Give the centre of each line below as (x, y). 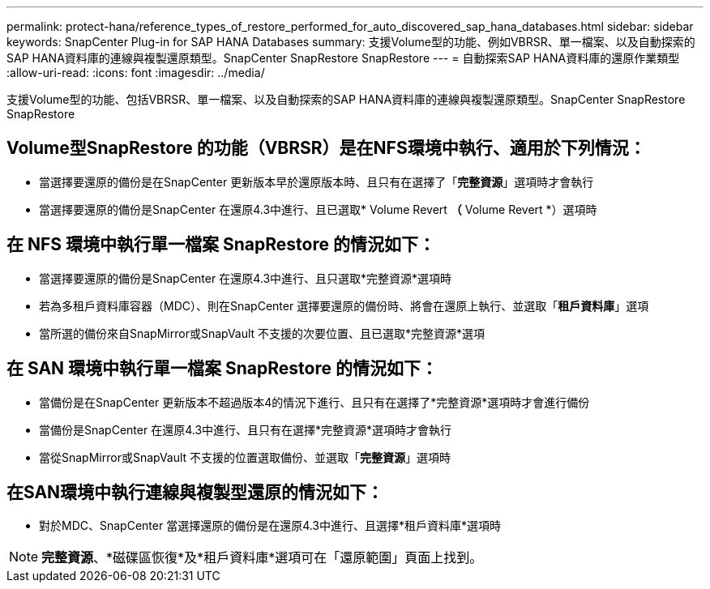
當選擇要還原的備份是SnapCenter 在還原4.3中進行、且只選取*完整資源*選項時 (246, 278)
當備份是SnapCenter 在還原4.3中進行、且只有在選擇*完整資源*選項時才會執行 (246, 429)
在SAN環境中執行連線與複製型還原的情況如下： (195, 492)
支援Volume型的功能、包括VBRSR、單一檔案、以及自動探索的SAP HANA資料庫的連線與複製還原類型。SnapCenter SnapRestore (346, 99)
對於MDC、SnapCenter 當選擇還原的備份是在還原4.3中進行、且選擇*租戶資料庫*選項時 (270, 526)
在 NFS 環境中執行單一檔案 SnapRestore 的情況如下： (221, 245)
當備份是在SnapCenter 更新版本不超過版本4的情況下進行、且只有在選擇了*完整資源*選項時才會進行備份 (314, 402)
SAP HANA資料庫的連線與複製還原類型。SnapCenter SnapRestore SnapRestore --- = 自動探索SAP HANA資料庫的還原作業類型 (343, 58)
